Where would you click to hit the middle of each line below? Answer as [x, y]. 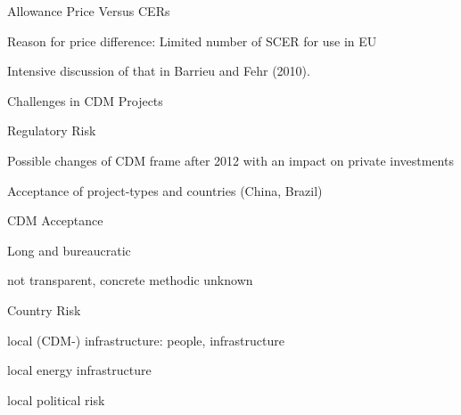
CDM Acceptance [55, 220]
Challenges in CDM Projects [85, 100]
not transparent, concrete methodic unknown [130, 280]
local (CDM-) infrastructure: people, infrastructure [146, 340]
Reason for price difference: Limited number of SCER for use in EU [192, 41]
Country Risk [44, 309]
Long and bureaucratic [69, 250]
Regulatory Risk [52, 130]
